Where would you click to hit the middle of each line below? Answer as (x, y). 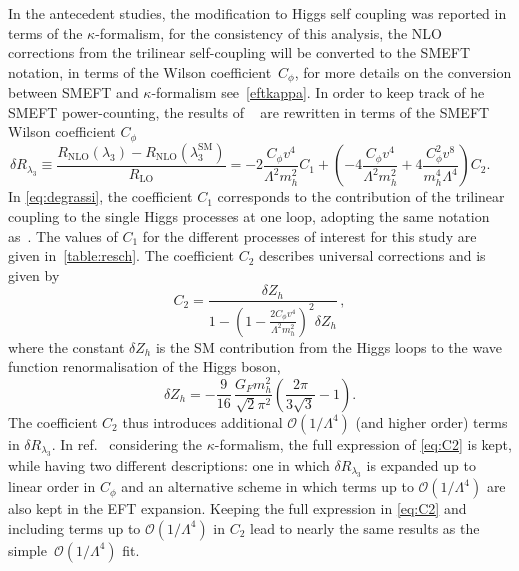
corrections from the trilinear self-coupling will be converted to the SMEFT (239, 52)
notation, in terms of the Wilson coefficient (140, 71)
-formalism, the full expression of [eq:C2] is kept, (363, 443)
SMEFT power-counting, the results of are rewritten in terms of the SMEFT (249, 111)
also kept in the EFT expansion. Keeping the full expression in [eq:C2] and (237, 508)
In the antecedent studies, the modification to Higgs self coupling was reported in (257, 13)
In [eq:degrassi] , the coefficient (100, 196)
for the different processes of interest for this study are (309, 235)
